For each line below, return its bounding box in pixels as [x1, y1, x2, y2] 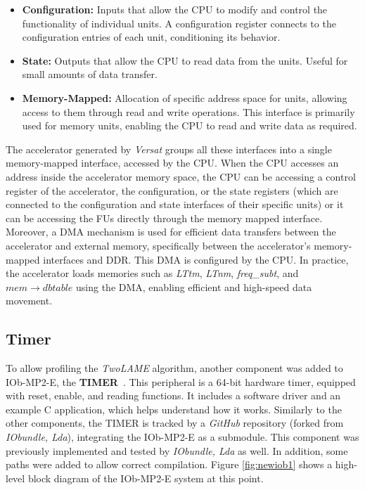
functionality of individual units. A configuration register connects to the [22, 15, 336, 30]
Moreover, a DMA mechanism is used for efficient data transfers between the [6, 224, 336, 239]
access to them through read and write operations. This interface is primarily [22, 104, 355, 119]
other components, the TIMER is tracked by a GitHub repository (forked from [6, 415, 344, 430]
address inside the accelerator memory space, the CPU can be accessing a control [6, 169, 356, 183]
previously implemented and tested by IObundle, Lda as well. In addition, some [6, 443, 348, 458]
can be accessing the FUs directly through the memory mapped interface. [6, 210, 323, 225]
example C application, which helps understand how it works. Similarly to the [6, 401, 342, 416]
